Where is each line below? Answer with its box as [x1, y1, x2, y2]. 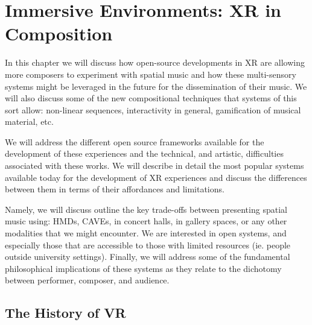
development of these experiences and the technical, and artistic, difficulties [5, 147, 284, 160]
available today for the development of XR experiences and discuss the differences [5, 171, 307, 183]
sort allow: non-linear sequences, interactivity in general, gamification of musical [5, 103, 301, 116]
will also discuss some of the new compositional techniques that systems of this [5, 92, 297, 104]
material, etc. [5, 115, 54, 128]
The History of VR [5, 303, 126, 322]
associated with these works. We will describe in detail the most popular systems [5, 159, 304, 172]
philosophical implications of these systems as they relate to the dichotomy [5, 262, 282, 274]
